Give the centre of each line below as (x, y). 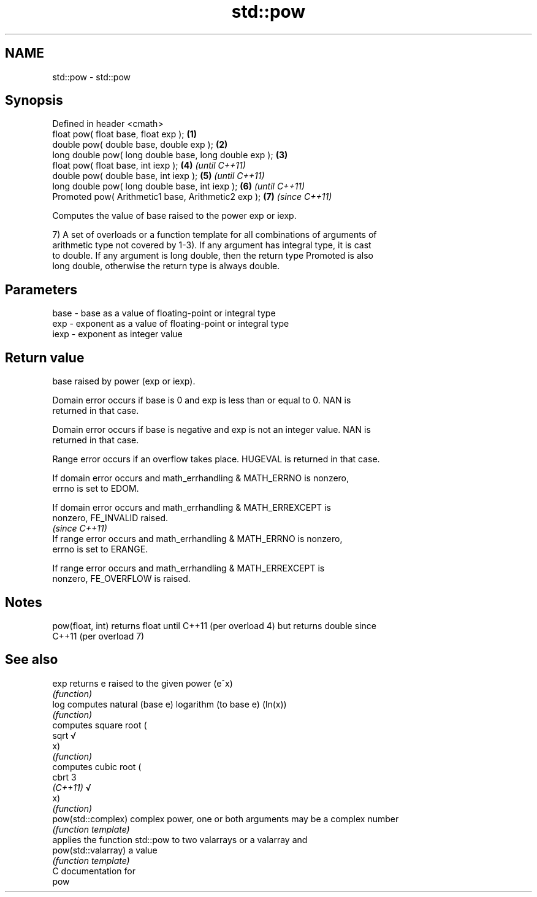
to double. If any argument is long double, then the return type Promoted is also (213, 256)
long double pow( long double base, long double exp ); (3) (170, 155)
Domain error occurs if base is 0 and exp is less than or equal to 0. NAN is (202, 400)
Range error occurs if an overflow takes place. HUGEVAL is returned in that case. (216, 459)
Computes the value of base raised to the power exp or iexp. (174, 216)
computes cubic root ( (97, 766)
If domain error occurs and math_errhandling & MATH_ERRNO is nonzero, (201, 478)
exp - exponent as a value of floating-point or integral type (171, 324)
